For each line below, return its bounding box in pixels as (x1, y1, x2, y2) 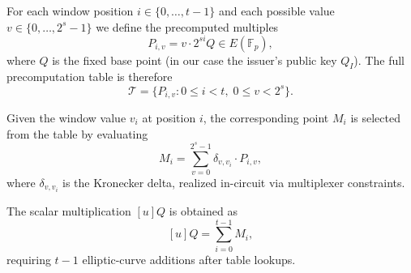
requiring (6, 250, 51, 267)
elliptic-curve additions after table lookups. (82, 250, 296, 267)
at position (142, 109, 196, 126)
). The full (353, 51, 405, 68)
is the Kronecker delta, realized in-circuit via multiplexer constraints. (62, 173, 405, 190)
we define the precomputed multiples (96, 18, 279, 35)
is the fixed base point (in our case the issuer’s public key (52, 51, 337, 68)
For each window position (6, 2, 134, 19)
